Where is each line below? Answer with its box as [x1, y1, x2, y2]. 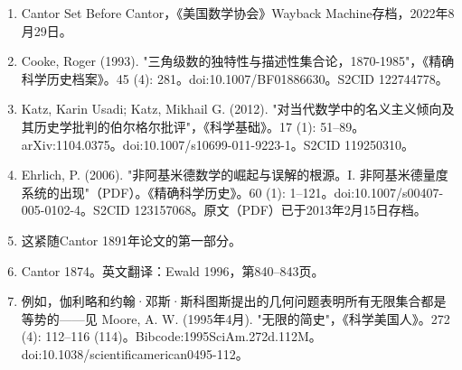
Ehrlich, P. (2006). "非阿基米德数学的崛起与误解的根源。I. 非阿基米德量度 [21, 165, 448, 184]
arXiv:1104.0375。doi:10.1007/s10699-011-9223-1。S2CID [21, 134, 341, 153]
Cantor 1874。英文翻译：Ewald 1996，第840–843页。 [21, 261, 325, 280]
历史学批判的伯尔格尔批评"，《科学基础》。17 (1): [33, 116, 316, 135]
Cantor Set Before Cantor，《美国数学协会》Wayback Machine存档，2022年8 [21, 4, 455, 22]
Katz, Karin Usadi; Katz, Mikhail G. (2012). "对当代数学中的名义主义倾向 [21, 99, 442, 118]
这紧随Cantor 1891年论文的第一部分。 [21, 230, 241, 249]
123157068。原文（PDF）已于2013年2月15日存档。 [134, 200, 427, 219]
